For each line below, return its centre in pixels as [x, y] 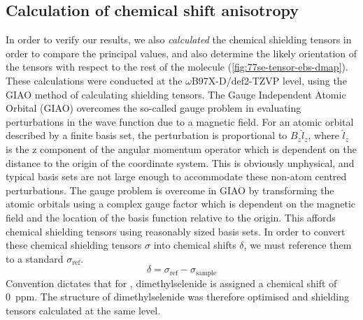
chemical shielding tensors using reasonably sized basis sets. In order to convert [176, 231]
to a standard [35, 258]
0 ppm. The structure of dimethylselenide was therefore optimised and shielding [177, 297]
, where [323, 135]
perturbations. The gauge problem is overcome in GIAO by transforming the [170, 190]
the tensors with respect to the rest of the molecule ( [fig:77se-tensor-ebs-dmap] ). [177, 67]
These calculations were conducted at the [94, 80]
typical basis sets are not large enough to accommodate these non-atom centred [176, 176]
